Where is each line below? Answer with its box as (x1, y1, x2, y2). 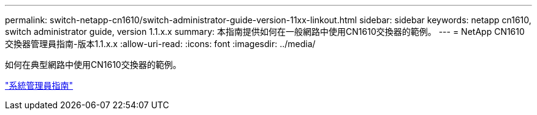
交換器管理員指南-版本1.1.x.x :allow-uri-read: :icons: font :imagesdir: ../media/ (5, 39, 316, 49)
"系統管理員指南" (5, 80, 74, 91)
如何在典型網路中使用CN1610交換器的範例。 (5, 59, 181, 70)
